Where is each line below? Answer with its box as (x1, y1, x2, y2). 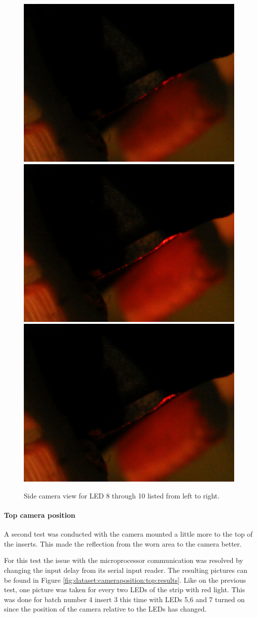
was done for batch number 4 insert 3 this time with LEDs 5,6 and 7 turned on (4, 594, 245, 604)
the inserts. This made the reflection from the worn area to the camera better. (4, 538, 242, 549)
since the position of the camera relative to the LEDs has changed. (4, 604, 207, 614)
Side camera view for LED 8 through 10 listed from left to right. (24, 490, 220, 500)
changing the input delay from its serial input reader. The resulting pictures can (4, 564, 248, 575)
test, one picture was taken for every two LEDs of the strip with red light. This (4, 584, 245, 595)
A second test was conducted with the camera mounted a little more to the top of (4, 529, 253, 539)
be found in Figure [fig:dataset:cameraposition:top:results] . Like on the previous (4, 574, 246, 585)
